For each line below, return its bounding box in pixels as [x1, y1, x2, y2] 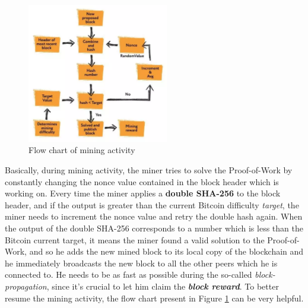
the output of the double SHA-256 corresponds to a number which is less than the [5, 222, 303, 234]
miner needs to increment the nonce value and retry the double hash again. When [5, 210, 303, 223]
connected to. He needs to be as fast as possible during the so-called [5, 268, 252, 281]
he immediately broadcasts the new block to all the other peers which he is [5, 256, 278, 269]
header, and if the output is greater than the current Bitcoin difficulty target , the [5, 198, 299, 211]
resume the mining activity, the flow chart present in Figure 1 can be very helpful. [5, 291, 304, 304]
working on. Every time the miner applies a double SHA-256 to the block [5, 187, 281, 199]
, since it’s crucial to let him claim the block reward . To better [46, 280, 279, 292]
